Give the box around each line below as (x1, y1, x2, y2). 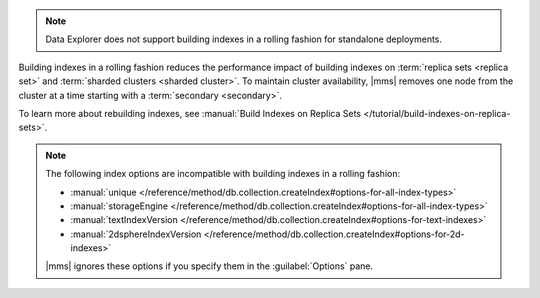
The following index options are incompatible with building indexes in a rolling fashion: (45, 168, 400, 180)
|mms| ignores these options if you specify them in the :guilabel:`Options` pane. (45, 260, 374, 272)
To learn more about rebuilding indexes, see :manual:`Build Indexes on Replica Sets (18, 107, 362, 119)
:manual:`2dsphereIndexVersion (70, 228, 202, 240)
